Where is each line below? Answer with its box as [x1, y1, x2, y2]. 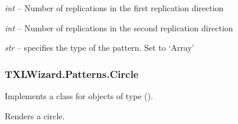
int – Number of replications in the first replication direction [5, 2, 224, 14]
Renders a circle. [5, 109, 65, 122]
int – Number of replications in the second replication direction [5, 21, 233, 34]
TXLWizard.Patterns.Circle [5, 66, 139, 81]
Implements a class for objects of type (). [5, 90, 154, 102]
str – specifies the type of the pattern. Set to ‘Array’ [5, 41, 194, 54]
